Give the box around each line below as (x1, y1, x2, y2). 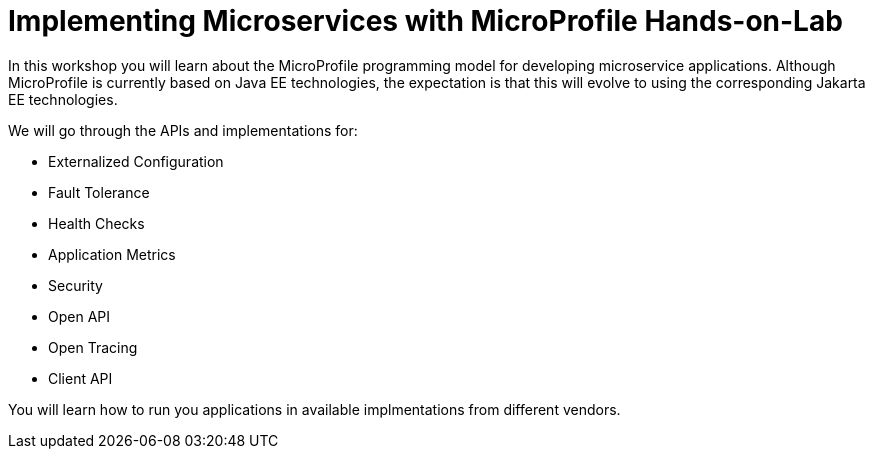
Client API (48, 369, 113, 387)
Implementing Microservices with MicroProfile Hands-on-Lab (8, 4, 843, 38)
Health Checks (48, 214, 145, 232)
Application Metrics (48, 245, 176, 263)
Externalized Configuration (48, 152, 224, 170)
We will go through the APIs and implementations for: (8, 121, 358, 139)
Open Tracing (48, 338, 138, 356)
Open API (48, 307, 111, 325)
